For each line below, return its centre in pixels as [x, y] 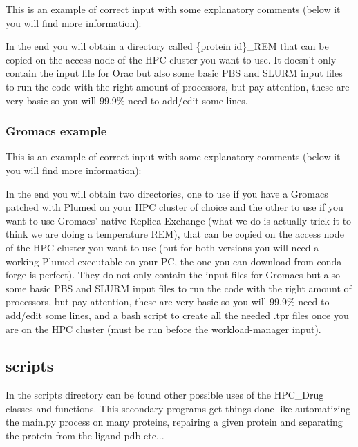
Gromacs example [56, 131]
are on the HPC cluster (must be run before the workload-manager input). [163, 329]
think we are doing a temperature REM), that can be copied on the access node [175, 234]
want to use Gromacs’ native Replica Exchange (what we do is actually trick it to [179, 220]
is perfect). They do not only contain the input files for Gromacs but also [185, 275]
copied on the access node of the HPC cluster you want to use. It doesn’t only [171, 59]
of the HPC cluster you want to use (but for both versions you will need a [162, 247]
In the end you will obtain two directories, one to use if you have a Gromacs [167, 193]
